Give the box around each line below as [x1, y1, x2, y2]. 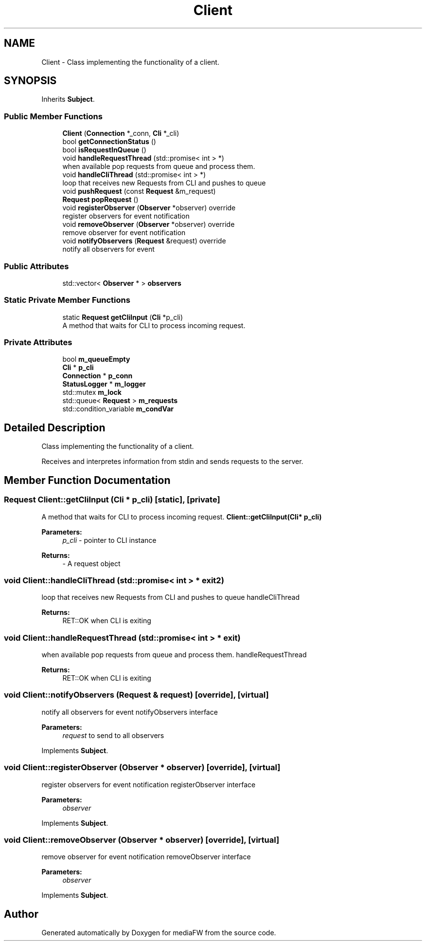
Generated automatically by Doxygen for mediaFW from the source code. [41, 928, 276, 937]
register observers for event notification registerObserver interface [41, 780, 256, 789]
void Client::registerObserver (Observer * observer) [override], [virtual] [4, 762, 281, 773]
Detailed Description [4, 421, 106, 434]
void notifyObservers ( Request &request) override [62, 237, 226, 245]
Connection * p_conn [62, 371, 133, 380]
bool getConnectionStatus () [62, 137, 156, 146]
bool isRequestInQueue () [62, 146, 146, 154]
